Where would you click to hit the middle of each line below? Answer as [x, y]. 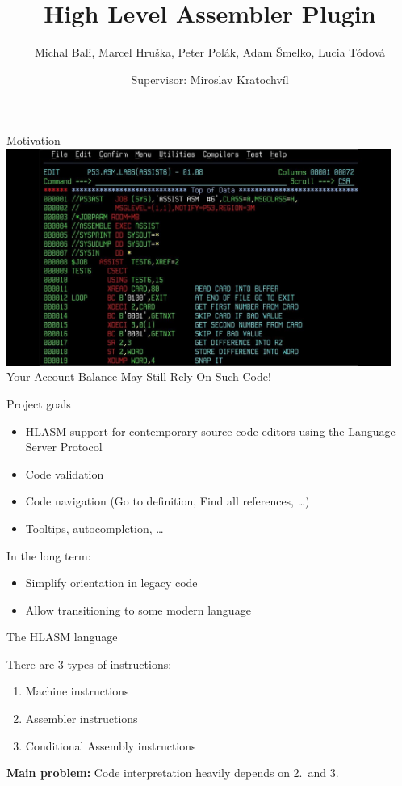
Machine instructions [77, 691]
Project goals [39, 403]
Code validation [65, 473]
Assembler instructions [82, 718]
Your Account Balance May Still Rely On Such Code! [139, 376]
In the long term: [49, 555]
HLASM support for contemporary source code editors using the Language [210, 431]
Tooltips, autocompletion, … [94, 528]
